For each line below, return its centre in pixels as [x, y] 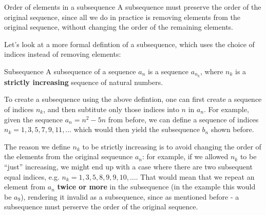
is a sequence [168, 71]
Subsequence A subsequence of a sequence [70, 71]
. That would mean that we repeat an [195, 176]
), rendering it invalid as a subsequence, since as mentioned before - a [130, 196]
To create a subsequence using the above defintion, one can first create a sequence [133, 99]
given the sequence [34, 119]
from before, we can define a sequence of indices [183, 119]
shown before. [232, 129]
